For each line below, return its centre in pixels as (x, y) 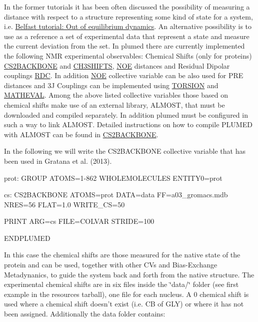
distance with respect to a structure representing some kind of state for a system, (128, 16)
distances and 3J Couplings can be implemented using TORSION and (111, 85)
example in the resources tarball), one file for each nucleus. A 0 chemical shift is (126, 294)
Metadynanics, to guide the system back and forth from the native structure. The (129, 274)
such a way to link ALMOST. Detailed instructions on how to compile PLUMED (128, 124)
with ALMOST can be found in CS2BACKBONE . (81, 134)
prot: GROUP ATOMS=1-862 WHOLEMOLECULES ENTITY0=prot (113, 178)
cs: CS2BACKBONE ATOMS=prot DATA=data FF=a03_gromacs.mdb (116, 195)
